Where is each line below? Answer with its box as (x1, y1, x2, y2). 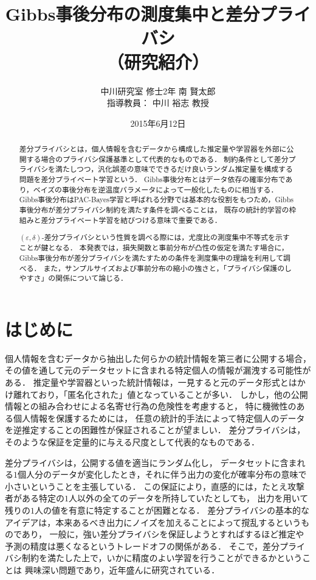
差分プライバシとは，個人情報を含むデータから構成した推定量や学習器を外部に (19, 144, 287, 154)
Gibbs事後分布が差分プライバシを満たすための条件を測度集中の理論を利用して (19, 252, 284, 263)
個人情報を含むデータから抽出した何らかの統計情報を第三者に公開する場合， (5, 352, 311, 364)
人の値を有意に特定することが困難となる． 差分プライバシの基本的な (35, 503, 309, 516)
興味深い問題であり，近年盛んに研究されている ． (24, 563, 220, 576)
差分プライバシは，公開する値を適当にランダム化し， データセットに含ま (5, 456, 297, 469)
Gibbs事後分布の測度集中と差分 (5, 1, 260, 26)
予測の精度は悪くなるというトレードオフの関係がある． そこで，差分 (5, 539, 280, 552)
